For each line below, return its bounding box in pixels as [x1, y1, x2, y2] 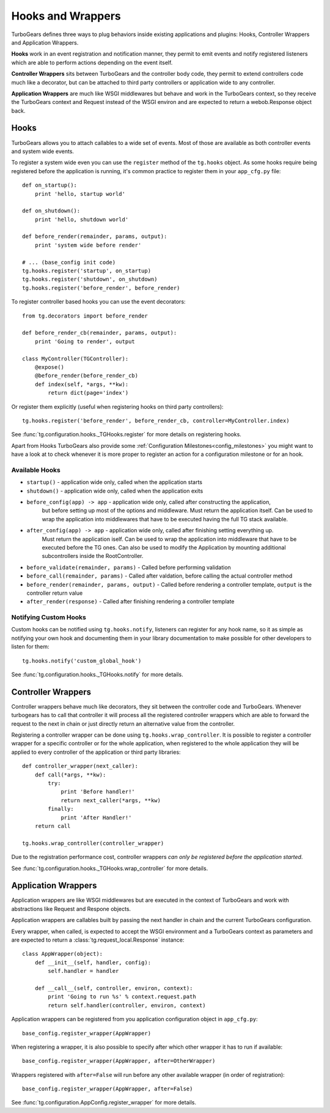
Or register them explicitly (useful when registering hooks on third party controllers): [11, 403, 224, 410]
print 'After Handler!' [61, 814, 132, 821]
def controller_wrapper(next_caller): [22, 762, 139, 770]
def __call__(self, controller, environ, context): [34, 985, 193, 991]
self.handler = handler [48, 967, 119, 975]
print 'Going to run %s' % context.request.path [48, 993, 197, 1000]
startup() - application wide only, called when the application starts [26, 478, 203, 486]
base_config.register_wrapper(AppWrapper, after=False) [22, 1085, 193, 1092]
